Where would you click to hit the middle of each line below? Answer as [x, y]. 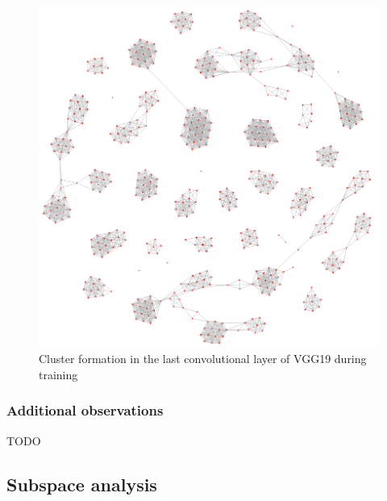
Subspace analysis [82, 484]
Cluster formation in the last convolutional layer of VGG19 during [203, 359]
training [58, 374]
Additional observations [85, 410]
